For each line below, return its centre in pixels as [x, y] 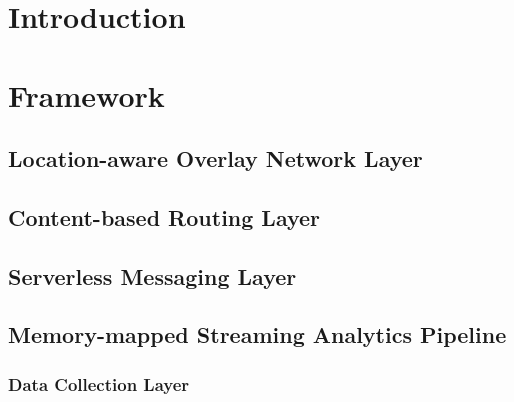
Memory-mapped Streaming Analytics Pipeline [257, 334]
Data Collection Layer [99, 383]
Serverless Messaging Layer [152, 275]
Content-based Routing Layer [164, 216]
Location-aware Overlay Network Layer [215, 158]
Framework [86, 94]
